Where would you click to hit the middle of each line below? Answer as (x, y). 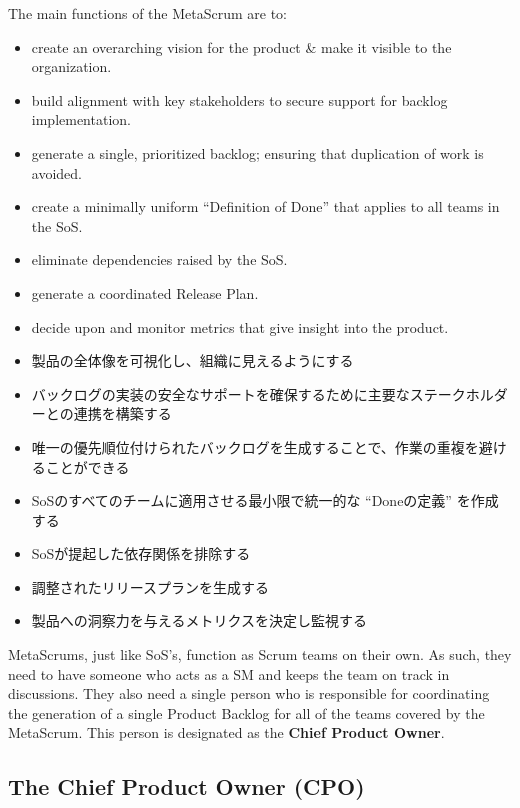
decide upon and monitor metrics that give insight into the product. (240, 326)
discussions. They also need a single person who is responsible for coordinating (249, 693)
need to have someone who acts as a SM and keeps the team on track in (229, 673)
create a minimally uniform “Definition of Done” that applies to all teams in (265, 206)
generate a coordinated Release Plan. (145, 292)
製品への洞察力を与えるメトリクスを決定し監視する (199, 620)
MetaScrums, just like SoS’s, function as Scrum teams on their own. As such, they (260, 654)
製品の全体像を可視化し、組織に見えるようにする (192, 360)
